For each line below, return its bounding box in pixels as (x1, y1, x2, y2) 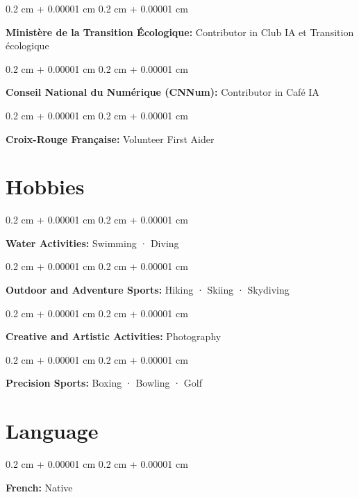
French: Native (6, 480, 73, 494)
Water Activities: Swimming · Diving (6, 235, 179, 250)
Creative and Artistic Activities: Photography (6, 329, 222, 344)
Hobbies (6, 172, 85, 201)
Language (6, 416, 99, 445)
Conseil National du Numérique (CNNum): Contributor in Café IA (6, 85, 319, 99)
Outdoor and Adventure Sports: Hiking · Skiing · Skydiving (6, 283, 290, 297)
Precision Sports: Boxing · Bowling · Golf (6, 376, 202, 390)
